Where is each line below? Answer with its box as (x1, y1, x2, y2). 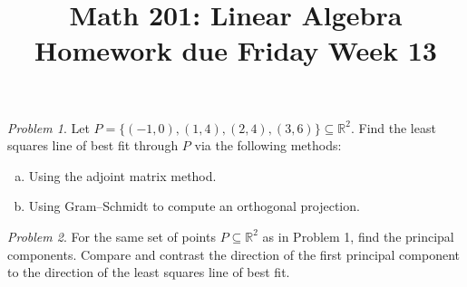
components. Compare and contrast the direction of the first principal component (7, 244, 460, 263)
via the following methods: (194, 136, 342, 155)
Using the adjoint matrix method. (28, 166, 217, 185)
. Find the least (350, 118, 436, 137)
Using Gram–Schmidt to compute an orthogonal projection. (28, 196, 360, 215)
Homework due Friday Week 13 (34, 32, 437, 69)
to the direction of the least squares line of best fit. (7, 263, 290, 282)
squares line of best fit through (7, 136, 179, 155)
